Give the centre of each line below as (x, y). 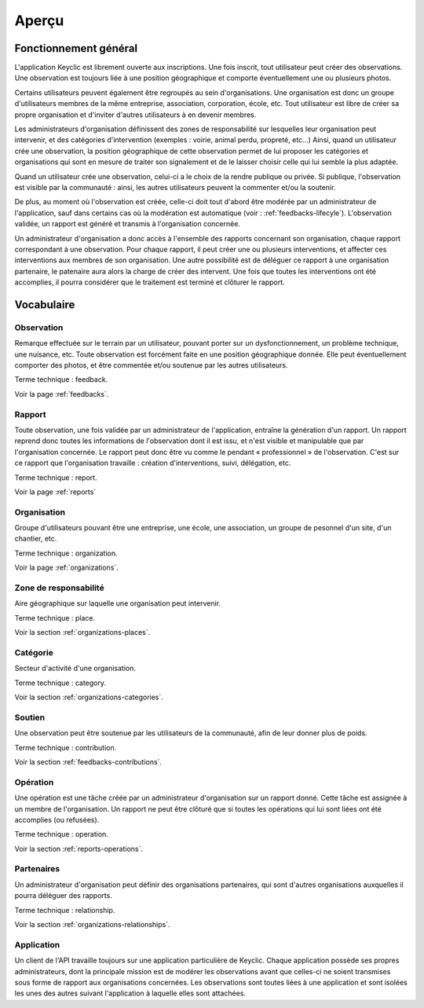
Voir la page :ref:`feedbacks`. (62, 394)
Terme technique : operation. (62, 834)
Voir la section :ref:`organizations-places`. (82, 632)
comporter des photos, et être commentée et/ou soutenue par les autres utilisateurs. (151, 365)
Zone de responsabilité (60, 588)
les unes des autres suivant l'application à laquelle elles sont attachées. (130, 993)
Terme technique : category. (60, 683)
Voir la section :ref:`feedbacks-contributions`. (88, 761)
